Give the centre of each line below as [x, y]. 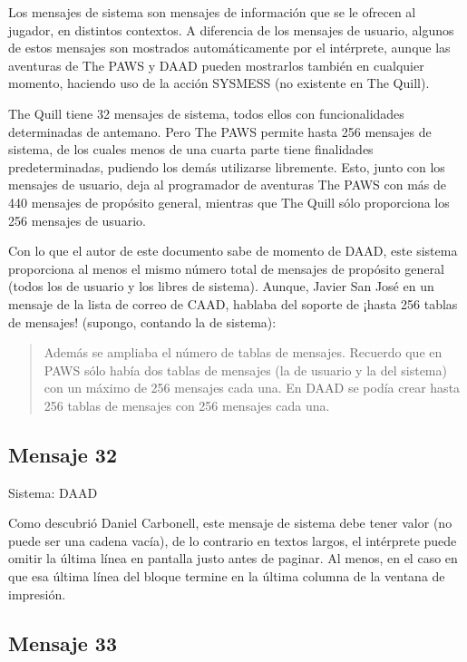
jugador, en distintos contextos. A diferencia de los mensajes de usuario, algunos [231, 29]
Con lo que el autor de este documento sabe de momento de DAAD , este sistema [233, 251]
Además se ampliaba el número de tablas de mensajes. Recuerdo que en [243, 352]
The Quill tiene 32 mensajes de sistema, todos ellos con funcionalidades [206, 113]
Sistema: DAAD [53, 492]
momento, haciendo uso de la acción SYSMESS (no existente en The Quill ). [219, 83]
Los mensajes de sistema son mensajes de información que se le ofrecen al [212, 12]
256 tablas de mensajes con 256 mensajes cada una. [187, 405]
